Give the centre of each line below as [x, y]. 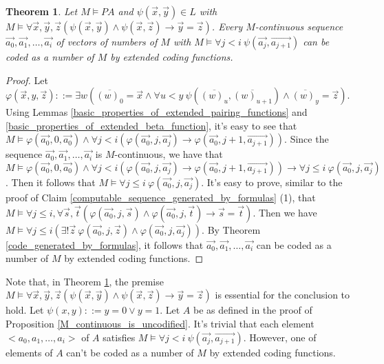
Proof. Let [27, 80]
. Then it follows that [51, 182]
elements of [29, 352]
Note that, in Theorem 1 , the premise [85, 281]
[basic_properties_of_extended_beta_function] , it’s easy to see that [151, 125]
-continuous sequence [299, 26]
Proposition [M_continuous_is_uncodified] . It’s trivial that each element [160, 323]
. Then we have [285, 212]
